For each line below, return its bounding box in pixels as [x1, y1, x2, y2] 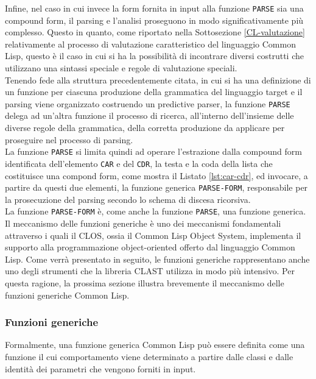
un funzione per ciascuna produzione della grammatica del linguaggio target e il [5, 85, 303, 98]
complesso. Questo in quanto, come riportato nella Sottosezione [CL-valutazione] [5, 26, 305, 38]
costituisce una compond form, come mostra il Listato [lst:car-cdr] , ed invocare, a [5, 169, 308, 182]
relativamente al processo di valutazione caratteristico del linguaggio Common [5, 37, 296, 50]
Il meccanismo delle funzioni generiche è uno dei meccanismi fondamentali [5, 217, 281, 230]
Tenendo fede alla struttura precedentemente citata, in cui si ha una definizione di [5, 73, 311, 86]
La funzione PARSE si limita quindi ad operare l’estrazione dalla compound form [5, 145, 302, 158]
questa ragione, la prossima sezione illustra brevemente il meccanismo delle [5, 277, 284, 289]
